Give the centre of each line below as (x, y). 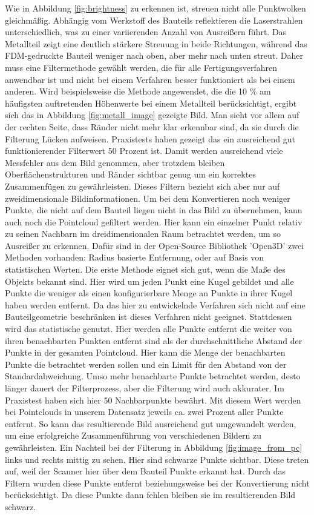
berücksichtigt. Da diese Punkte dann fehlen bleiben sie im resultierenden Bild (150, 495)
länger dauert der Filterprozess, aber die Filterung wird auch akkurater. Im (145, 388)
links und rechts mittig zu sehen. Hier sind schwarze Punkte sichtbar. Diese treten (157, 459)
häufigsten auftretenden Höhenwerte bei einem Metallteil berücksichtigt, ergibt (151, 103)
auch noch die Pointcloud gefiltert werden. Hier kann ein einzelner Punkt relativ (154, 221)
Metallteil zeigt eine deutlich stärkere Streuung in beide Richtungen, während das (156, 43)
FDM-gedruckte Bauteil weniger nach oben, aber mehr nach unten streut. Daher (154, 55)
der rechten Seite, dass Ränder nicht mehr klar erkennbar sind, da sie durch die (152, 126)
